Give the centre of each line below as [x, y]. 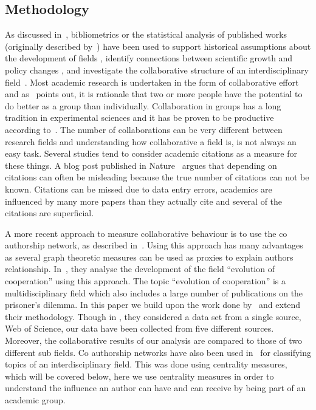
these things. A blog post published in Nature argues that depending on [141, 165]
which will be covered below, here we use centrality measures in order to [139, 376]
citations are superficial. [50, 213]
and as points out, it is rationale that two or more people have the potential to [154, 94]
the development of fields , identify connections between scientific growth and [149, 58]
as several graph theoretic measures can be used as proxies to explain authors [149, 257]
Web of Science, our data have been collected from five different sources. [139, 328]
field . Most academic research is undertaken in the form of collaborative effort [152, 82]
